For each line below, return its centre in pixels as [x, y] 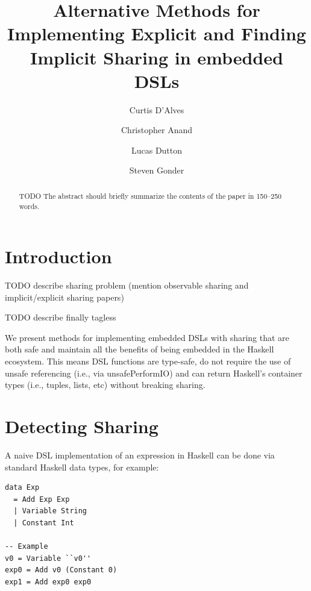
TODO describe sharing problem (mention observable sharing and [127, 285]
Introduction [58, 256]
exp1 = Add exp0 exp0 [48, 582]
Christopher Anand [157, 130]
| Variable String [50, 511]
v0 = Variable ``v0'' [48, 558]
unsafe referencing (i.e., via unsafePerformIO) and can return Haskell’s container [154, 373]
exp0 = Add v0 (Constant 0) [61, 570]
